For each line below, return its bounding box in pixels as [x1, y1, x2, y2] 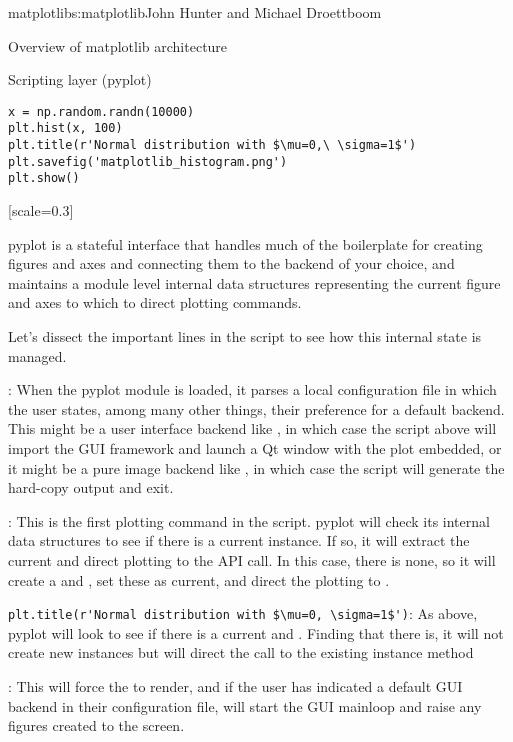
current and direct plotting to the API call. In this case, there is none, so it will [8, 549, 496, 570]
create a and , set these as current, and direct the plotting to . [8, 569, 390, 590]
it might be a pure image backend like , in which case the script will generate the [8, 457, 505, 478]
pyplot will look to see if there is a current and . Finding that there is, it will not [8, 622, 504, 643]
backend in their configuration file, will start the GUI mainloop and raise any [8, 695, 482, 716]
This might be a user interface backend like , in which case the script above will [8, 418, 497, 439]
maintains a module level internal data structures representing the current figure [8, 272, 501, 293]
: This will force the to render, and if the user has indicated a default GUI [8, 676, 463, 696]
